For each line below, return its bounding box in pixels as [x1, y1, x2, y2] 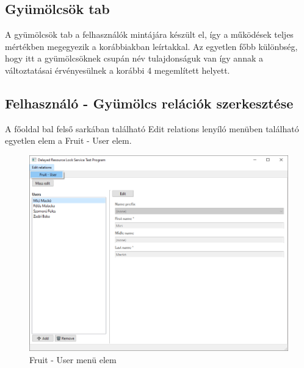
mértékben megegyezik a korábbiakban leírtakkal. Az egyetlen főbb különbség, [5, 40, 298, 52]
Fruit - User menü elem [29, 353, 117, 366]
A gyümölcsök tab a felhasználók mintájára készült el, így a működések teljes [5, 28, 294, 41]
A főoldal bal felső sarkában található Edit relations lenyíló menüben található [5, 122, 299, 135]
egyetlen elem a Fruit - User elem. [5, 134, 132, 147]
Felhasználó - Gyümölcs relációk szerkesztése [5, 93, 294, 112]
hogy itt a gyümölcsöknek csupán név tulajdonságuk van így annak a [5, 52, 263, 65]
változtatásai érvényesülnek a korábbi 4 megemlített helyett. [5, 63, 230, 76]
